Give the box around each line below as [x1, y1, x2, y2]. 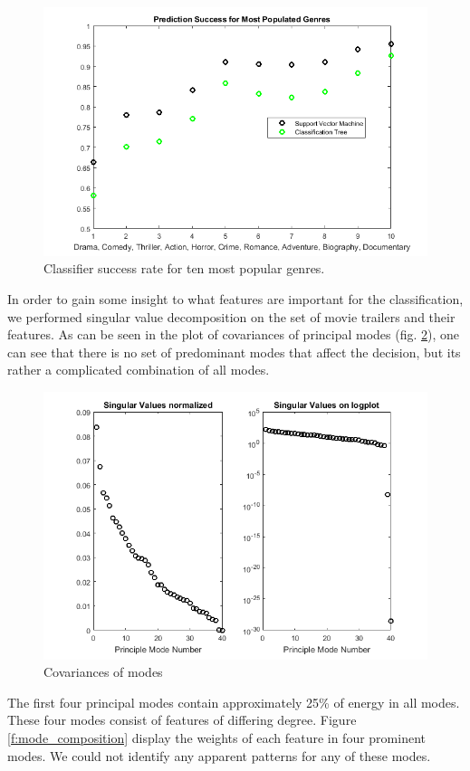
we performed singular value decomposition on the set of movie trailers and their [7, 307, 456, 326]
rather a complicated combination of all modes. [7, 360, 270, 379]
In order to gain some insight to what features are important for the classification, [7, 290, 464, 309]
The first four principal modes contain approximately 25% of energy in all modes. [7, 692, 460, 711]
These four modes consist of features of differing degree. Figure [7, 710, 357, 729]
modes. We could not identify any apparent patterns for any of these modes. [7, 746, 431, 765]
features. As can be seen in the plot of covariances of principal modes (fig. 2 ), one [7, 325, 460, 344]
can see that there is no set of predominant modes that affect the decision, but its [7, 342, 461, 361]
